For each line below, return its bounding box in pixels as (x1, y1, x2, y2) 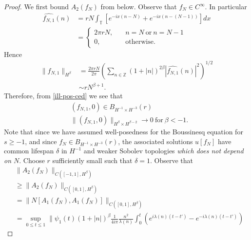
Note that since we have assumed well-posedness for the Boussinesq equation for (4, 126, 243, 136)
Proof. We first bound (4, 1, 69, 11)
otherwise (125, 38, 154, 46)
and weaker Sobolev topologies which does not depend (83, 146, 244, 156)
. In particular (205, 1, 247, 11)
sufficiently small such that (52, 155, 133, 165)
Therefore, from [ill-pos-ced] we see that (4, 91, 123, 101)
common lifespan (4, 146, 54, 156)
